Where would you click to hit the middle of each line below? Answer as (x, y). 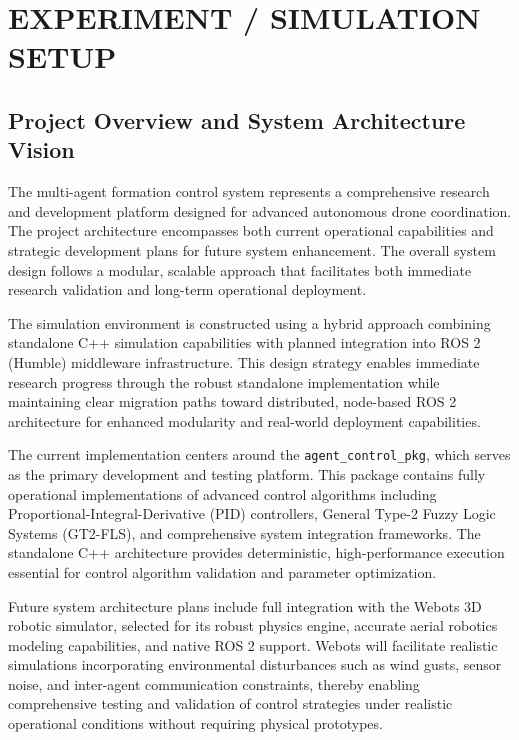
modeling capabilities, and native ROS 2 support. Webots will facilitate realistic (253, 644)
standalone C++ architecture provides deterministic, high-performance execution (256, 552)
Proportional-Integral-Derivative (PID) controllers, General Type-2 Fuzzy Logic (252, 513)
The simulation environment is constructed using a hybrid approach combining (249, 322)
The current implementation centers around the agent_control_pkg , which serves (259, 454)
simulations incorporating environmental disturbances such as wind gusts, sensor (255, 664)
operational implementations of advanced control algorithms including (222, 493)
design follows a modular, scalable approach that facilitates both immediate (240, 269)
